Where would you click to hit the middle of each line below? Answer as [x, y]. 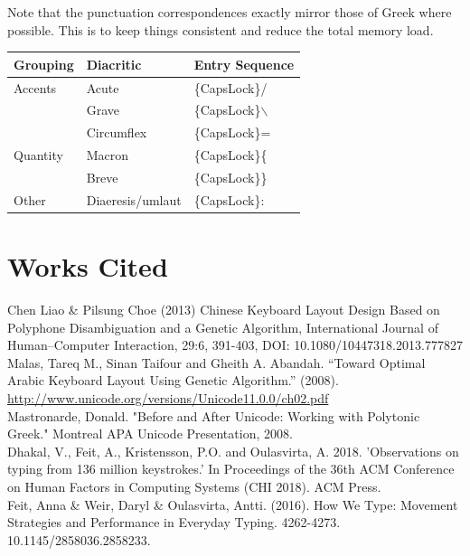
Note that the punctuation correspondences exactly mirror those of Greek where [230, 12]
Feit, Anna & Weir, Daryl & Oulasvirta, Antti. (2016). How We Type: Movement [233, 504]
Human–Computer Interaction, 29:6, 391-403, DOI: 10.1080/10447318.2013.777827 [235, 345]
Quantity [38, 155]
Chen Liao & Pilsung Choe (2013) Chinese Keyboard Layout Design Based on [224, 309]
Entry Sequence [244, 64]
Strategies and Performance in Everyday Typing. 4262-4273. [174, 522]
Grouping [44, 64]
